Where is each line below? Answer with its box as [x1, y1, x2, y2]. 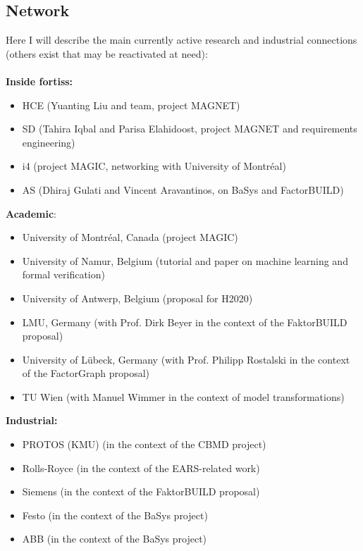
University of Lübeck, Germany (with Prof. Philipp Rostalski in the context [22, 352, 350, 366]
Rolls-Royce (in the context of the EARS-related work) [22, 460, 260, 475]
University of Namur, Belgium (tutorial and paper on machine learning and [22, 253, 348, 268]
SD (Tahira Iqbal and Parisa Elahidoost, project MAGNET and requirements [22, 121, 357, 136]
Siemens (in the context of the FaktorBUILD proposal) [22, 484, 260, 499]
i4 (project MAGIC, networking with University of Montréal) [22, 159, 286, 173]
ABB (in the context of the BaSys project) [22, 531, 207, 546]
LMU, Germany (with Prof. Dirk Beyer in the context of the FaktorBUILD [22, 314, 347, 329]
